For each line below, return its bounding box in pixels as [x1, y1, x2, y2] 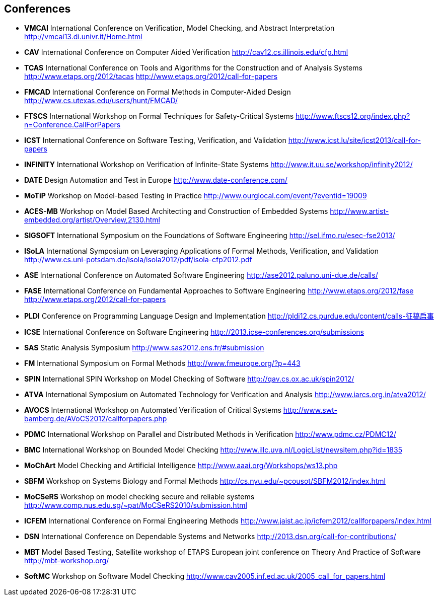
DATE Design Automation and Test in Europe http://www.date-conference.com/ [24, 176, 287, 185]
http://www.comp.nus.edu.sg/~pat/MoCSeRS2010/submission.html [24, 501, 247, 510]
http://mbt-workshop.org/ [24, 556, 109, 565]
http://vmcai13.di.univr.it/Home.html [24, 32, 142, 41]
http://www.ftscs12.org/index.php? [295, 112, 410, 121]
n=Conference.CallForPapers [24, 120, 121, 129]
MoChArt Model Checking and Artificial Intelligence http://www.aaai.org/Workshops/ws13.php [24, 461, 338, 470]
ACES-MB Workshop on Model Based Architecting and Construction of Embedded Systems [24, 207, 328, 216]
